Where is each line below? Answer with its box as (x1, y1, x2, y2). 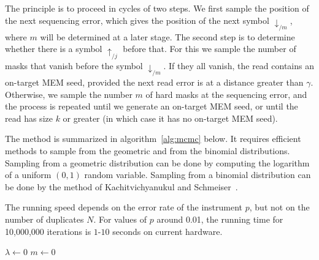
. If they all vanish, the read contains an (163, 59, 315, 72)
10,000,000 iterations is (5, 225, 91, 237)
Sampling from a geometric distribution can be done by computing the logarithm (5, 156, 310, 169)
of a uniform (5, 168, 52, 181)
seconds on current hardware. (112, 225, 223, 237)
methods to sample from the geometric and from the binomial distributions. (5, 144, 290, 157)
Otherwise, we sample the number (5, 87, 133, 100)
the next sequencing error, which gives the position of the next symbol (5, 13, 269, 26)
